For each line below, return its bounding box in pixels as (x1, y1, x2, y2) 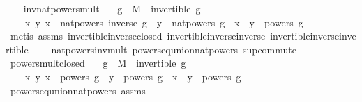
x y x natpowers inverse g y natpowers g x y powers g (24, 15, 303, 29)
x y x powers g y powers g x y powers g (24, 69, 241, 83)
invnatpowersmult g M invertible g (23, 1, 201, 15)
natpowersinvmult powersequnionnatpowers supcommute (51, 42, 296, 56)
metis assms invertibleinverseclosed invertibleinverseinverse (10, 28, 266, 43)
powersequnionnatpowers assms (10, 83, 146, 97)
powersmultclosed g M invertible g (10, 56, 186, 70)
